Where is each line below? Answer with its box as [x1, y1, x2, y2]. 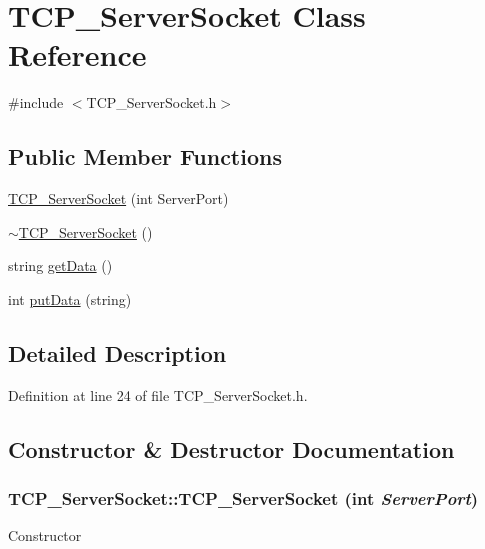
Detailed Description [8, 337, 227, 368]
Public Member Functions [8, 141, 282, 172]
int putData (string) [8, 288, 132, 309]
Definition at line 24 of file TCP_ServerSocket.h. [8, 384, 308, 405]
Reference [8, 34, 147, 75]
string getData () [8, 255, 113, 276]
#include [8, 92, 64, 113]
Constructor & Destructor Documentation [8, 433, 455, 464]
